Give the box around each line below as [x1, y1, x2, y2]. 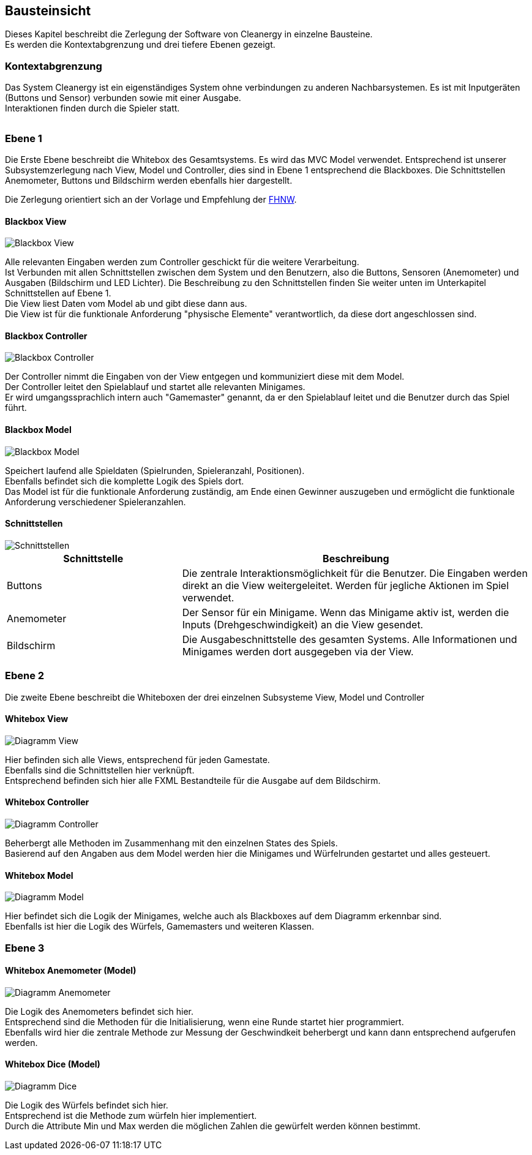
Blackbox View [5, 216, 67, 227]
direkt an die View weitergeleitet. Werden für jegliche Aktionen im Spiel [182, 579, 509, 592]
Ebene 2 [5, 669, 45, 682]
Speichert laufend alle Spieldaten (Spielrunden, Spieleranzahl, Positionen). [5, 465, 305, 476]
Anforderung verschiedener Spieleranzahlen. [5, 496, 186, 507]
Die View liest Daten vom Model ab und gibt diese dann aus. [5, 298, 247, 309]
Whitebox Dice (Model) [5, 1059, 100, 1070]
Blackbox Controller [5, 330, 88, 341]
